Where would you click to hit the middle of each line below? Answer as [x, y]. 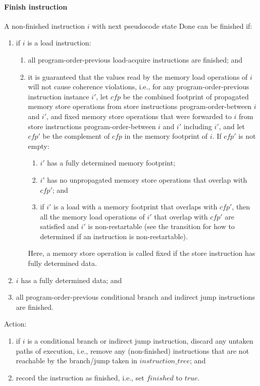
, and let [232, 126]
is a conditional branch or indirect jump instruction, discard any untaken [140, 341]
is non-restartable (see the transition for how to [161, 226]
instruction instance [59, 96]
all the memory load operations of [92, 216]
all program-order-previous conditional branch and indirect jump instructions [135, 297]
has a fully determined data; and [71, 280]
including [198, 126]
